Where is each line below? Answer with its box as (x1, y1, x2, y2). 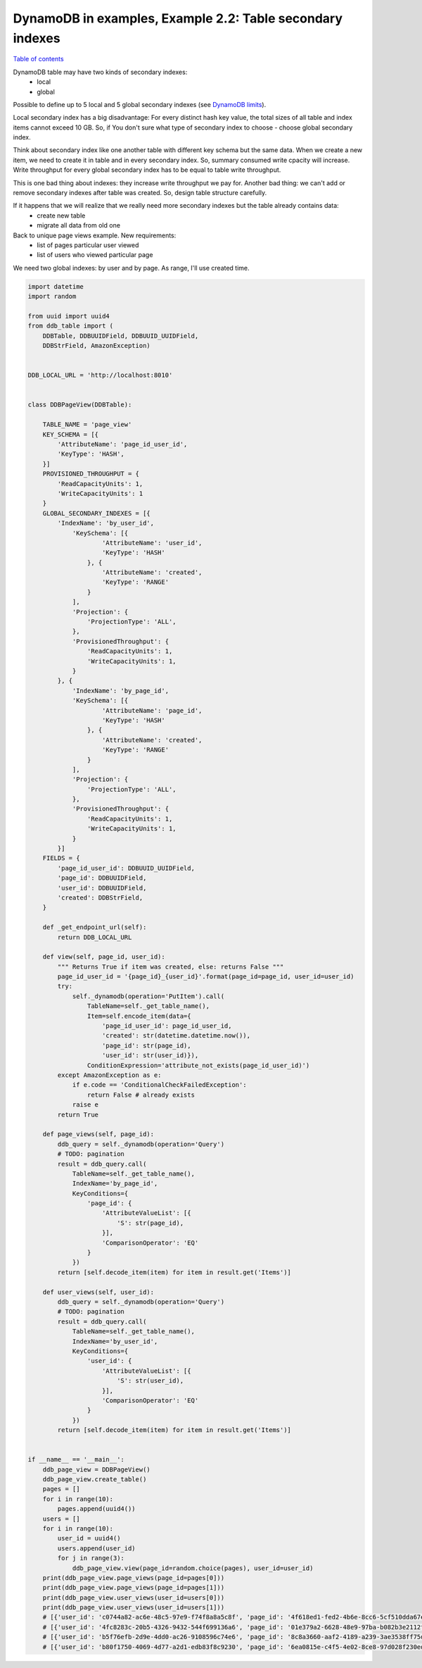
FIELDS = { (42, 854, 80, 862)
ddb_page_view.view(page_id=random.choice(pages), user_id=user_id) (72, 1564, 314, 1572)
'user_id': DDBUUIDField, (57, 884, 147, 892)
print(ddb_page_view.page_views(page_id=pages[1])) (42, 1583, 225, 1592)
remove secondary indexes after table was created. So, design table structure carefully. (13, 189, 267, 197)
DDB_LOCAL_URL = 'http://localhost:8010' (27, 371, 173, 380)
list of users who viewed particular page (37, 251, 153, 259)
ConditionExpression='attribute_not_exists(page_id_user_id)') (87, 1061, 310, 1069)
